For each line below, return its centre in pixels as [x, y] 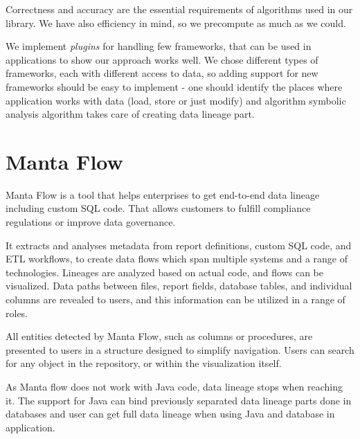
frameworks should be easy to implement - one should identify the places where [174, 86]
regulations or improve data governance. [91, 222]
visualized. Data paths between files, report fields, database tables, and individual [179, 286]
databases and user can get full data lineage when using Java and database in [170, 414]
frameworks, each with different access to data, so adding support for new [162, 73]
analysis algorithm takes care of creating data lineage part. [130, 114]
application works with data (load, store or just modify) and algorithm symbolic [176, 100]
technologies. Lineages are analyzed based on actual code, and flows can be [165, 272]
